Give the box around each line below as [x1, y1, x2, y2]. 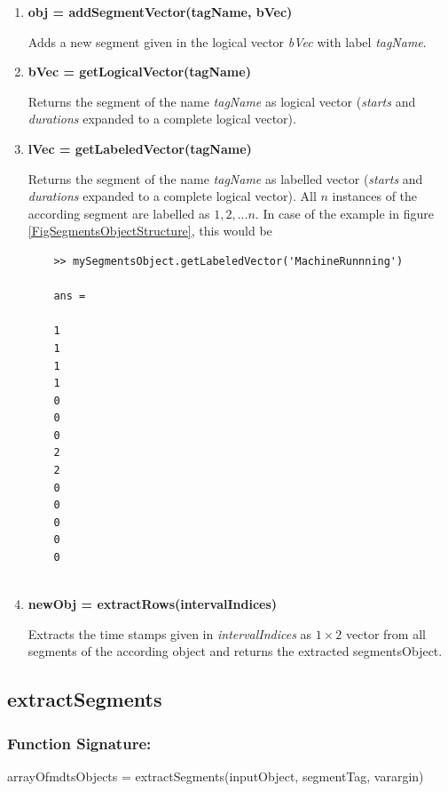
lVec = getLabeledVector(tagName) [28, 139, 252, 157]
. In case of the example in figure [255, 204, 434, 222]
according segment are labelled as [28, 204, 210, 222]
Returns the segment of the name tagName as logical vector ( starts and [28, 92, 416, 110]
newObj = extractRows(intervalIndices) [28, 595, 278, 613]
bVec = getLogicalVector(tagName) [28, 62, 251, 81]
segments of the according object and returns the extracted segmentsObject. [28, 642, 443, 660]
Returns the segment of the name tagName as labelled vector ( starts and [28, 169, 423, 188]
